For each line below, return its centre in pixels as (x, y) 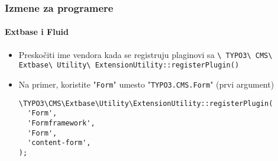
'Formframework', (61, 123)
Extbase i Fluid (37, 32)
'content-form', (59, 143)
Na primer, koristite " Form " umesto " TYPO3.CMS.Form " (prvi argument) (146, 84)
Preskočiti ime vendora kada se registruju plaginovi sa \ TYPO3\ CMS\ (146, 54)
